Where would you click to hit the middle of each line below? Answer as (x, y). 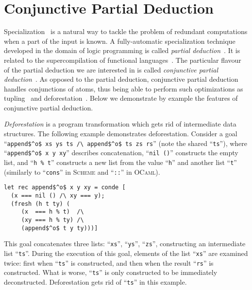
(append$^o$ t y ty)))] (59, 228)
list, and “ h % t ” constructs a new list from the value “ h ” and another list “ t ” (120, 162)
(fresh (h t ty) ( (41, 204)
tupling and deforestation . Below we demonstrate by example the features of (121, 98)
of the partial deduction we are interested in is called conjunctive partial (111, 69)
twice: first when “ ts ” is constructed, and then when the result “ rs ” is (109, 263)
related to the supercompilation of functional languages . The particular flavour (123, 60)
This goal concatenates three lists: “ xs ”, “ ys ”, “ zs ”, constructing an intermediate (125, 244)
